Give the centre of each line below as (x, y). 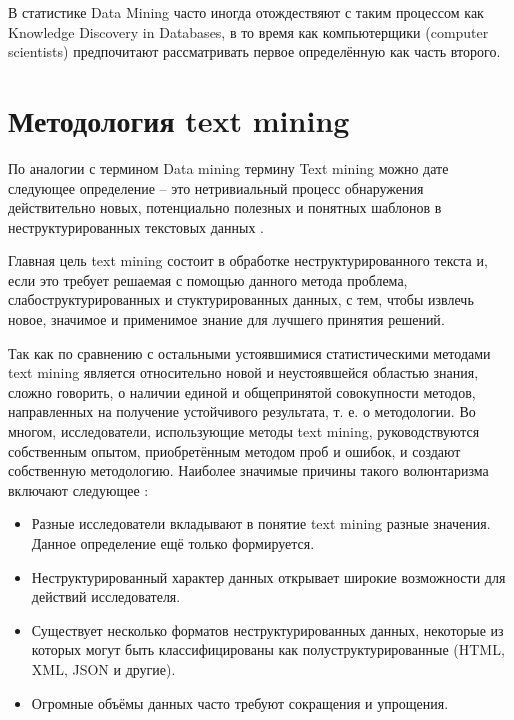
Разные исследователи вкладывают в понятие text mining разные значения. (261, 523)
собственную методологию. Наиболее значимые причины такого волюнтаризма (248, 470)
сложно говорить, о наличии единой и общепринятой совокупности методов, (242, 391)
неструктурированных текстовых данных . (136, 226)
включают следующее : (78, 489)
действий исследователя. (106, 596)
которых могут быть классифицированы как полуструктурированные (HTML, (268, 649)
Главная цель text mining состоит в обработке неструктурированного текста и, (248, 260)
